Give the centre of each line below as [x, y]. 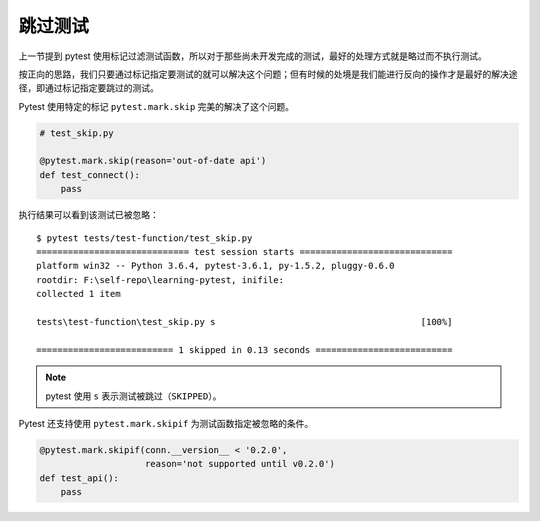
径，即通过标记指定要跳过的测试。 [88, 88]
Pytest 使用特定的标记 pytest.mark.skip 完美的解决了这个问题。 [156, 106]
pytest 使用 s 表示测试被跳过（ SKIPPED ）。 [133, 396]
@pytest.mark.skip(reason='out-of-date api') [153, 161]
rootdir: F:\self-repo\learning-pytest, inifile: [160, 279]
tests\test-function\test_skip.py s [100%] [244, 321]
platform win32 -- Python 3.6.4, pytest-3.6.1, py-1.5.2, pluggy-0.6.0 [215, 266]
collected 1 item [78, 294]
